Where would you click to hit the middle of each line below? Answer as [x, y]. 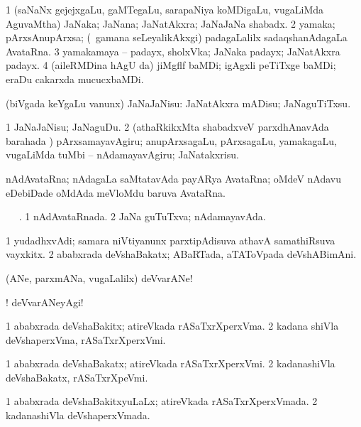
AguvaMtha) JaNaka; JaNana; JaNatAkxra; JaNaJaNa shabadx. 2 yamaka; [171, 23]
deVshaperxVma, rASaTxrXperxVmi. [86, 339]
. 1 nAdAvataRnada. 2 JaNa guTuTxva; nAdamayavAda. [142, 216]
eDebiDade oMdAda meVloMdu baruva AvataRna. [116, 192]
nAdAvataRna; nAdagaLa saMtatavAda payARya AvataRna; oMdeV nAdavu [174, 178]
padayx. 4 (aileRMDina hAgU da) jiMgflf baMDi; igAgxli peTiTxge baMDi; [171, 65]
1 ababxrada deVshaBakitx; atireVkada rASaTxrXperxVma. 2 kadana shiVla [172, 326]
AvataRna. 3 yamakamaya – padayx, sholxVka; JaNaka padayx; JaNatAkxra [173, 51]
